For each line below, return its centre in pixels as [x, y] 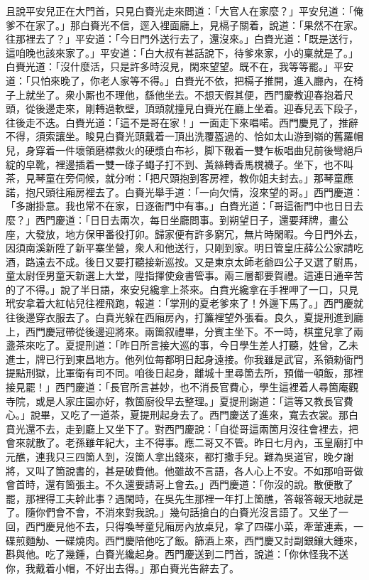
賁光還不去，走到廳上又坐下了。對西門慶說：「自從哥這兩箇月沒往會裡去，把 [182, 428]
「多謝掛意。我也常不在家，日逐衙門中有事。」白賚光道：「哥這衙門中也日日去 [184, 206]
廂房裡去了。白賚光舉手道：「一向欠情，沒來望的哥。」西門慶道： [214, 192]
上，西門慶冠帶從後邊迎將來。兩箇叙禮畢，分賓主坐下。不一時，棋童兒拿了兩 [184, 331]
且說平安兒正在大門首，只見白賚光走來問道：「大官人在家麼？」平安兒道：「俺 [184, 11]
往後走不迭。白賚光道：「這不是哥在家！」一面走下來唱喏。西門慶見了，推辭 [182, 122]
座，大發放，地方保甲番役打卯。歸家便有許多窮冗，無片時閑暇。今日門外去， [184, 233]
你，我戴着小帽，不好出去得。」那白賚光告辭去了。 [122, 568]
